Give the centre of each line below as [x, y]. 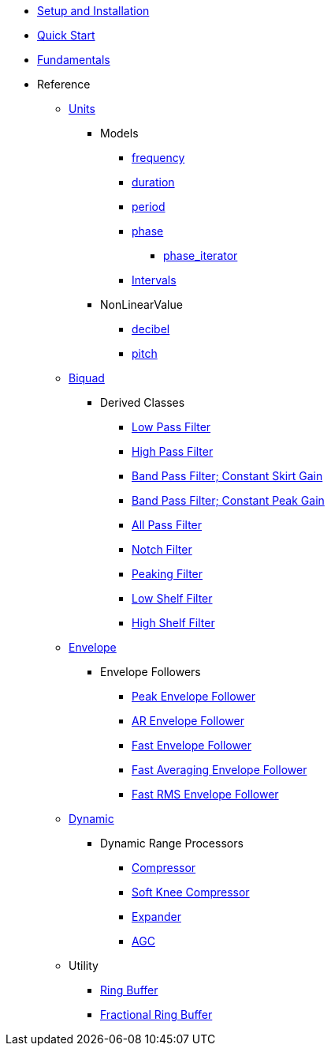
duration [153, 182]
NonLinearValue [141, 304]
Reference [64, 84]
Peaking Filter [167, 574]
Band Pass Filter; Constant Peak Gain [228, 500]
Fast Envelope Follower [192, 745]
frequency [158, 158]
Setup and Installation [93, 11]
